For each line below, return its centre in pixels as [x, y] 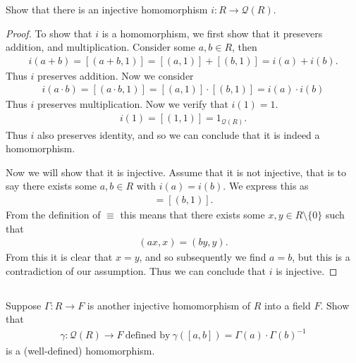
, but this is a [321, 257]
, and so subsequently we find [203, 257]
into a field [288, 305]
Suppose [24, 305]
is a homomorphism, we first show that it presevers [212, 33]
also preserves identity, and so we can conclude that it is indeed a [178, 134]
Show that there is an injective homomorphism [107, 9]
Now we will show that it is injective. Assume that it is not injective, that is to [176, 172]
